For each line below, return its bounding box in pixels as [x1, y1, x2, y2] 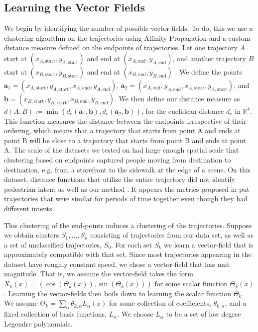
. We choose [117, 309, 153, 319]
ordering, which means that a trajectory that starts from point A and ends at [4, 125, 241, 136]
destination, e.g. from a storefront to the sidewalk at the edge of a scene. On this [4, 164, 251, 174]
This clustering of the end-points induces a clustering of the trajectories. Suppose [4, 220, 252, 230]
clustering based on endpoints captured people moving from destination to [4, 154, 231, 165]
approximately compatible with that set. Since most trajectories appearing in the [4, 249, 252, 259]
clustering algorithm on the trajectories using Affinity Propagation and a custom [4, 32, 251, 43]
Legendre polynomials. [4, 318, 73, 329]
